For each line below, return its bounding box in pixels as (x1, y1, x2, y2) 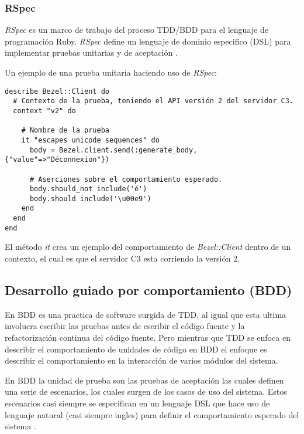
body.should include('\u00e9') (29, 194, 151, 203)
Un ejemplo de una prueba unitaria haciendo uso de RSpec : (5, 66, 217, 78)
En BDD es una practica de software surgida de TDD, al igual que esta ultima (5, 308, 286, 320)
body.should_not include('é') (29, 185, 147, 194)
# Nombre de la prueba (21, 126, 109, 135)
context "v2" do (13, 106, 76, 115)
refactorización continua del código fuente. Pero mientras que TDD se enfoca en (5, 331, 291, 344)
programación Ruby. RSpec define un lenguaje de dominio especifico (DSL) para (5, 35, 291, 47)
